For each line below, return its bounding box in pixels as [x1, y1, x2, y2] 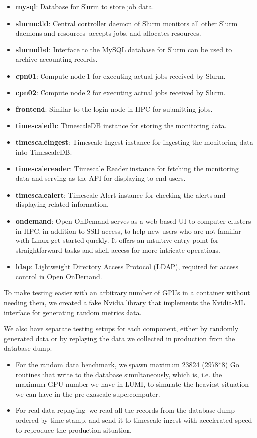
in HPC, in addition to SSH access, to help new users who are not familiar [15, 225, 241, 236]
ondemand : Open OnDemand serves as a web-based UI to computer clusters [15, 215, 251, 226]
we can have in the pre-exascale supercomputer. [15, 388, 160, 398]
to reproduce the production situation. [15, 424, 132, 435]
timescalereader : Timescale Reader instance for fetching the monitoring [15, 163, 239, 173]
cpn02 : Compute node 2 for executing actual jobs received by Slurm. [15, 87, 226, 97]
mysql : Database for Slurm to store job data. [15, 1, 154, 11]
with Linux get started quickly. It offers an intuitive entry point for [15, 235, 219, 245]
